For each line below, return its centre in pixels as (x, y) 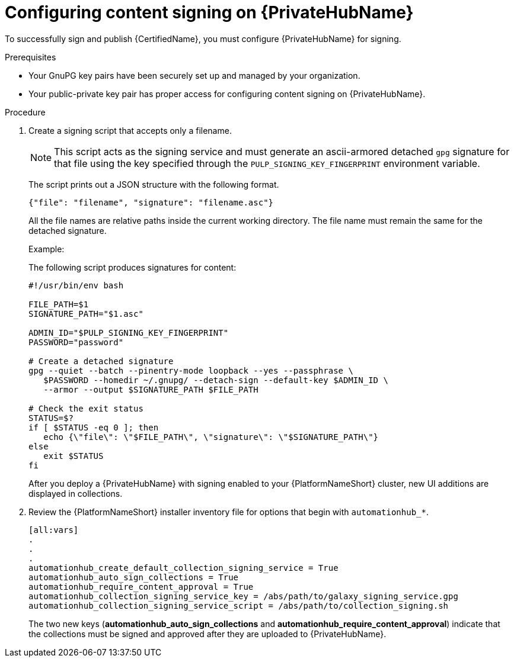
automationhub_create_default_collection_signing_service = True (183, 568)
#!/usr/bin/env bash (76, 285)
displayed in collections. (76, 493)
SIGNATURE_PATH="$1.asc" (86, 314)
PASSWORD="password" (76, 342)
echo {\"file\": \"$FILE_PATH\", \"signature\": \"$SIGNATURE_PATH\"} (211, 437)
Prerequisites (31, 57)
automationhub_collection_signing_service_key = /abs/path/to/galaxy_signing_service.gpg (243, 596)
